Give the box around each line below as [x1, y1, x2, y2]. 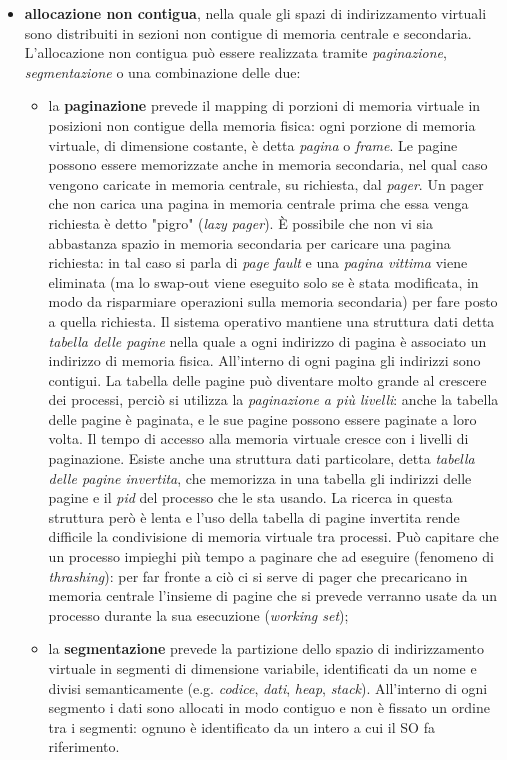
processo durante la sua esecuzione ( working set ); [48, 604, 349, 625]
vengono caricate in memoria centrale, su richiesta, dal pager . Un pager [48, 173, 484, 194]
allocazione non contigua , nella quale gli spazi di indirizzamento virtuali [24, 3, 487, 23]
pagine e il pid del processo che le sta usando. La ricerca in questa [48, 487, 453, 508]
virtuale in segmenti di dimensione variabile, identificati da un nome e [48, 658, 477, 678]
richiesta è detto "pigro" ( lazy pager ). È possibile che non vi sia [48, 212, 433, 233]
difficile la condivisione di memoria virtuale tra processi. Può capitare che [48, 526, 499, 547]
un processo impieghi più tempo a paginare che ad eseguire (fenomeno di [48, 546, 494, 567]
